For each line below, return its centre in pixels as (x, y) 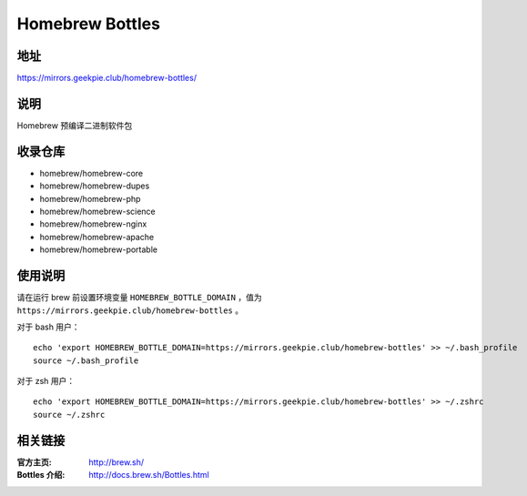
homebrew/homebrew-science (98, 212)
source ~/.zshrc (69, 415)
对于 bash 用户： (49, 327)
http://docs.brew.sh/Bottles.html (149, 475)
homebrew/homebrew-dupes (95, 186)
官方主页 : (34, 462)
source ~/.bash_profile (86, 360)
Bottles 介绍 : (41, 475)
